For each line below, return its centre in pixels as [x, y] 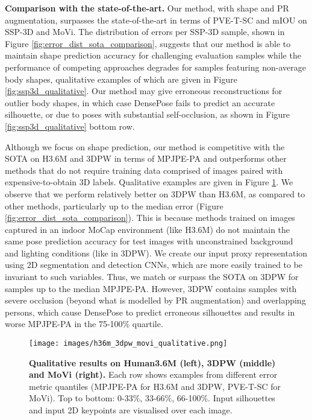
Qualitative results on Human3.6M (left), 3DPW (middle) [152, 362]
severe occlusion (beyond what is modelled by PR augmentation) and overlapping [155, 300]
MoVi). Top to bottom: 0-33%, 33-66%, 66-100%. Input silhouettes [152, 398]
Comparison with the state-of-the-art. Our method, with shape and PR [147, 8]
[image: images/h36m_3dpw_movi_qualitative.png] [128, 344]
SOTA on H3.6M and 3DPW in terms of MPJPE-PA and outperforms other [146, 158]
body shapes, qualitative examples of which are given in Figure [121, 79]
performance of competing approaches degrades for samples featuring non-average [155, 67]
